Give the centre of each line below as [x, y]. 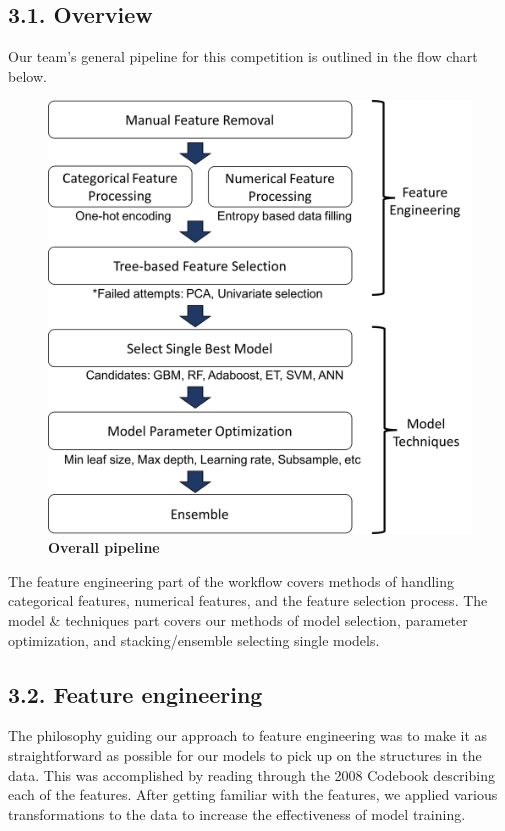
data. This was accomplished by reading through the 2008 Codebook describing [251, 774]
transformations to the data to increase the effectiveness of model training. [237, 813]
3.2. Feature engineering [135, 693]
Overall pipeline [104, 547]
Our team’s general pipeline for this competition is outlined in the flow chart [243, 56]
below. [27, 75]
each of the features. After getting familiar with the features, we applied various [253, 794]
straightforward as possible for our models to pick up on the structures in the [245, 755]
